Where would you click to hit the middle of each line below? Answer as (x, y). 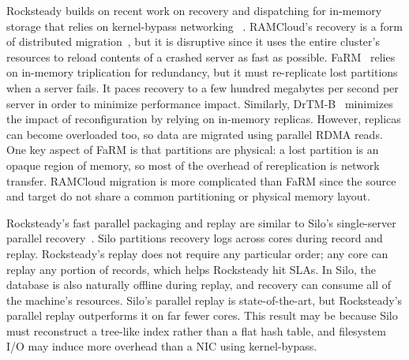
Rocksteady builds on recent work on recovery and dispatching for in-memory (194, 10)
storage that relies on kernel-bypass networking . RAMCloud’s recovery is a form (204, 26)
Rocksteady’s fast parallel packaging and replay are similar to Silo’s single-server (201, 222)
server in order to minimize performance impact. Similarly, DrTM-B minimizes (200, 103)
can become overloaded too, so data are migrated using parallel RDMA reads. (195, 134)
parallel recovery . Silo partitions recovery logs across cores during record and (195, 238)
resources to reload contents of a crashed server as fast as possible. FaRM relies (201, 56)
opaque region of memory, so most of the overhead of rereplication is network (193, 165)
